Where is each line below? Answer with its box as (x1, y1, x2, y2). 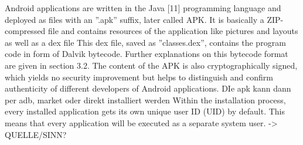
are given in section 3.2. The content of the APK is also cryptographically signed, (5, 59, 298, 71)
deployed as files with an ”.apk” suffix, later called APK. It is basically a (5, 13, 264, 25)
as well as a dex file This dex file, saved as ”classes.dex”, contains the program (5, 36, 286, 48)
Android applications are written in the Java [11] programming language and (5, 2, 281, 14)
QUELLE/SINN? (5, 128, 67, 140)
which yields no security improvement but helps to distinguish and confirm (5, 70, 273, 83)
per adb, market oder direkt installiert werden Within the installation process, (5, 93, 286, 106)
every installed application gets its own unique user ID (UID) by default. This (5, 105, 285, 117)
